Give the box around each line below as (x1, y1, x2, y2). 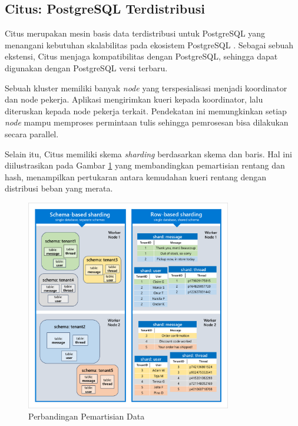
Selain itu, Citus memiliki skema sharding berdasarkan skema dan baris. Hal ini (5, 147, 292, 160)
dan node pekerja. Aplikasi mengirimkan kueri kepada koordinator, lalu (5, 93, 263, 105)
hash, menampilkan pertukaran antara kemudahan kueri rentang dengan (5, 170, 267, 183)
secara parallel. (5, 127, 59, 140)
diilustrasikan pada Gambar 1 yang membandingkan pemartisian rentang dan (5, 159, 285, 171)
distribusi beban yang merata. (5, 182, 113, 194)
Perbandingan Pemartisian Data (28, 410, 145, 422)
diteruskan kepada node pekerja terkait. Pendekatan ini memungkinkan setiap (5, 104, 287, 117)
